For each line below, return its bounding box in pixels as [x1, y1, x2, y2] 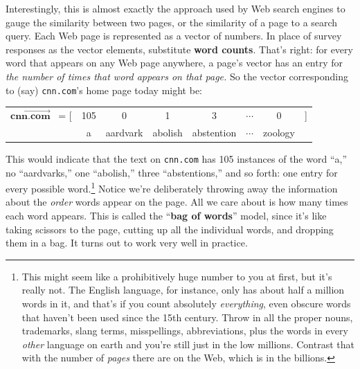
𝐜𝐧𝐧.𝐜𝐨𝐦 [10, 111, 51, 121]
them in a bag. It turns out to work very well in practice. [6, 235, 248, 250]
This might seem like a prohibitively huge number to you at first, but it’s [21, 269, 332, 283]
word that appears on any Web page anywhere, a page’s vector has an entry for [6, 55, 343, 70]
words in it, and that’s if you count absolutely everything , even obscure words [21, 296, 351, 310]
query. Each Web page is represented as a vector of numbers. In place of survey [6, 28, 342, 43]
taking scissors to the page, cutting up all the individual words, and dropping [6, 222, 334, 236]
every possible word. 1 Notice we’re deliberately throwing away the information [6, 179, 338, 195]
